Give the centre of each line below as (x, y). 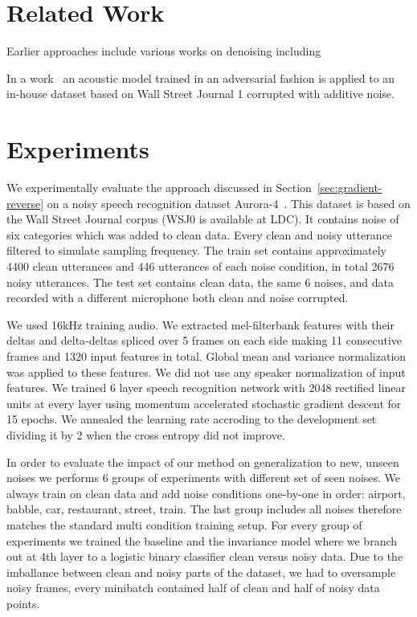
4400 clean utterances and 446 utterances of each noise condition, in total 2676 (200, 266)
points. (23, 603)
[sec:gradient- (350, 188)
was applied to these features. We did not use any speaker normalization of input (206, 372)
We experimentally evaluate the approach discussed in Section (159, 188)
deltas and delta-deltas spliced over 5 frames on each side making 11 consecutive (204, 340)
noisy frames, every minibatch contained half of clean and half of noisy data (193, 588)
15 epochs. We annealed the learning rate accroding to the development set (192, 419)
